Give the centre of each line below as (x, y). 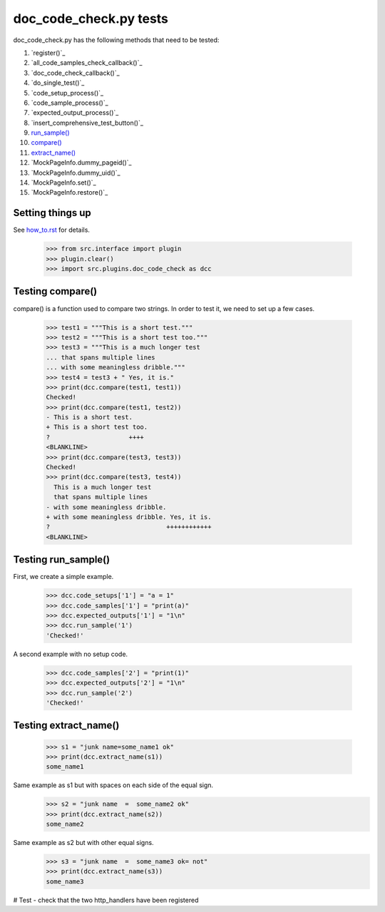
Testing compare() (55, 291)
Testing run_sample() (62, 560)
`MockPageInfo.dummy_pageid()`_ (81, 163)
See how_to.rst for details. (52, 230)
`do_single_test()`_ (58, 83)
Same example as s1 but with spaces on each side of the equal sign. (113, 785)
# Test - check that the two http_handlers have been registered (106, 900)
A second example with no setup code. (71, 654)
